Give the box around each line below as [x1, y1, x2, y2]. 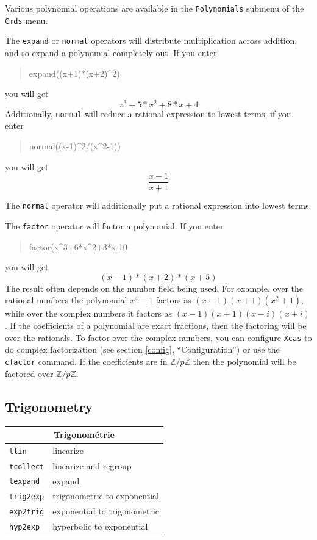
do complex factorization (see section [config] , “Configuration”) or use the [5, 343, 280, 356]
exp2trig [9, 508, 45, 517]
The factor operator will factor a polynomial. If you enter [5, 219, 224, 232]
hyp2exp [9, 523, 40, 532]
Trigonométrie [54, 428, 115, 441]
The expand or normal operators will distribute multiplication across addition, [5, 34, 297, 47]
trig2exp [9, 492, 45, 502]
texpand [9, 477, 40, 486]
